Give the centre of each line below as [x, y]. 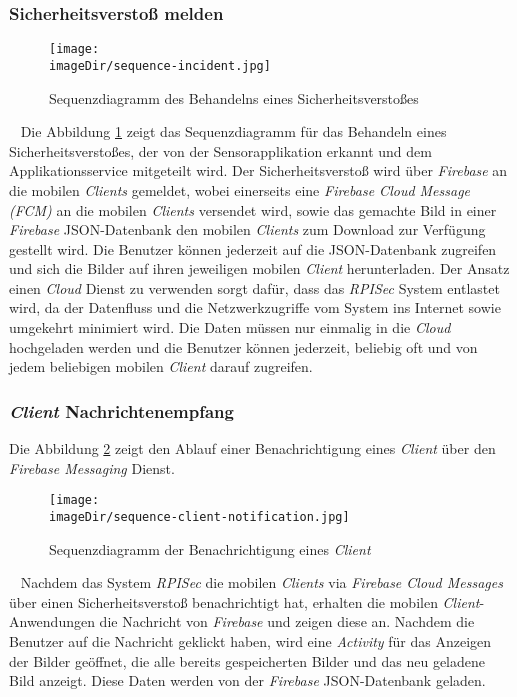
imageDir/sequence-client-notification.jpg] [199, 516]
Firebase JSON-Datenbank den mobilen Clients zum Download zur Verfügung [247, 229]
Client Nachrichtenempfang [121, 410]
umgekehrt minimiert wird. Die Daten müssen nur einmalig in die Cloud [230, 327]
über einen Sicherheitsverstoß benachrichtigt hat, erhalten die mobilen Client [244, 601]
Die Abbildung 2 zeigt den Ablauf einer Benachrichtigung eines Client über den [252, 448]
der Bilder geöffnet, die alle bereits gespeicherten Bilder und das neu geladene [247, 660]
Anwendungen [52, 621]
